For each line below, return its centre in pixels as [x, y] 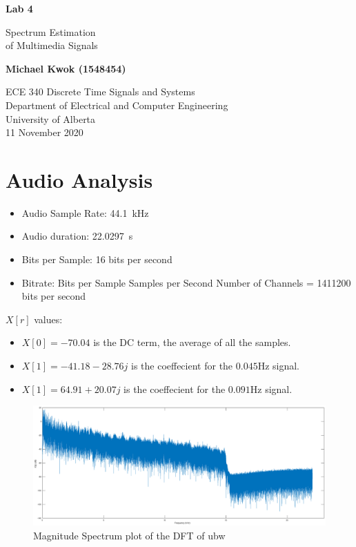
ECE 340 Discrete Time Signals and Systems [100, 92]
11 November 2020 [44, 132]
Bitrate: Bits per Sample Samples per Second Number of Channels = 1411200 [186, 282]
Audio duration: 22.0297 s [77, 236]
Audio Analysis [79, 179]
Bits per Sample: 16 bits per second [97, 259]
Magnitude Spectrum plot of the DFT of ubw [129, 535]
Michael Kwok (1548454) [66, 68]
